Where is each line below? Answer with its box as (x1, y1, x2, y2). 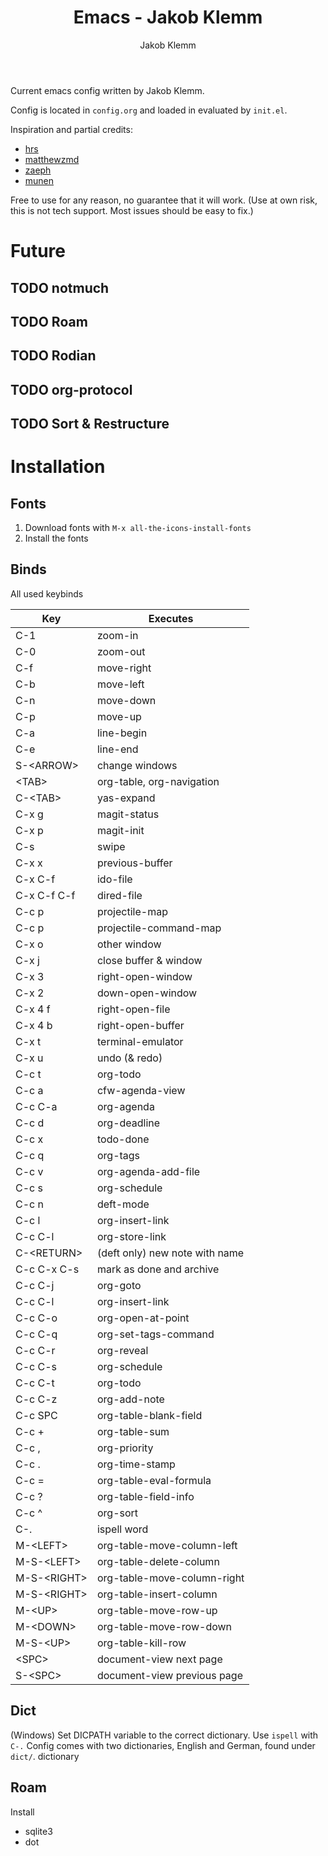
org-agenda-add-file (96, 1164, 201, 1178)
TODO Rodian (10, 347, 97, 365)
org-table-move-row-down (96, 1619, 233, 1633)
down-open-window (96, 986, 198, 1000)
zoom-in (96, 628, 139, 642)
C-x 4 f (15, 1002, 51, 1016)
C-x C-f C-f (15, 888, 76, 902)
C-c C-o (15, 1311, 58, 1325)
